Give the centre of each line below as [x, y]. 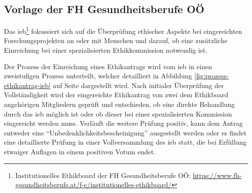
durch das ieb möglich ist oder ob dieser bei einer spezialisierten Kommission [118, 113]
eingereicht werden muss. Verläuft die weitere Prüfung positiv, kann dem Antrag [124, 123]
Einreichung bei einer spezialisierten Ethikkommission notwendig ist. [106, 50]
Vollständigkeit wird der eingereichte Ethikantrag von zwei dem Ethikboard [116, 95]
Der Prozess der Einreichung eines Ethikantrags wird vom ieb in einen [108, 66]
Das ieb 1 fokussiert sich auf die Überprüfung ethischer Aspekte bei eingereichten [123, 30]
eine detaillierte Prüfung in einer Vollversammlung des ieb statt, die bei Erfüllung [125, 142]
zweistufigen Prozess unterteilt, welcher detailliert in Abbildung [98, 76]
